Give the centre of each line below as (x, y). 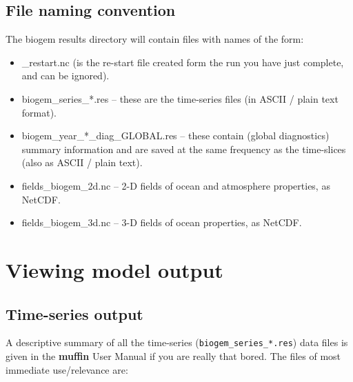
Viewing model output (114, 269)
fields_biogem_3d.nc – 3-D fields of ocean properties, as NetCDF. (162, 222)
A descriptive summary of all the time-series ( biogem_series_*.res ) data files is (177, 342)
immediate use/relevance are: (67, 369)
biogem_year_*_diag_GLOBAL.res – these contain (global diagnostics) (175, 135)
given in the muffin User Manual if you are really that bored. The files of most (173, 355)
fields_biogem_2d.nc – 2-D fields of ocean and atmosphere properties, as (176, 185)
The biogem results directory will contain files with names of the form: (155, 39)
